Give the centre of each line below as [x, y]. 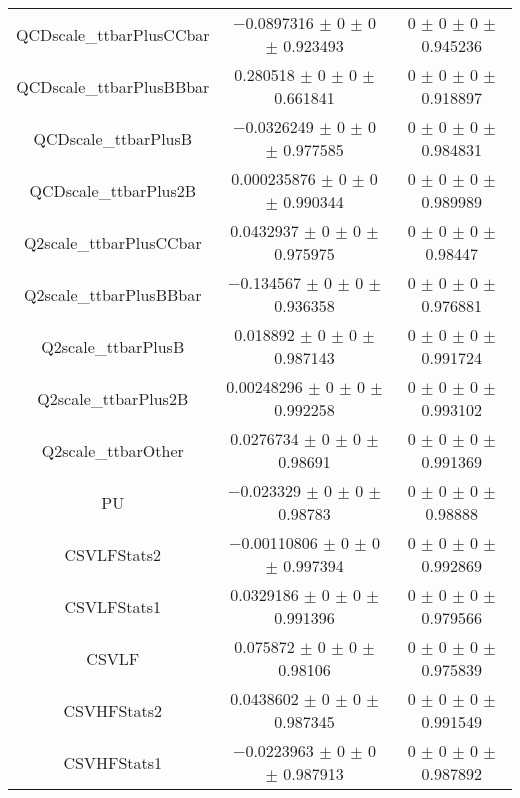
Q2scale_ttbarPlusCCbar [112, 242]
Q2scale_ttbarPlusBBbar [113, 294]
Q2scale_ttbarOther [112, 450]
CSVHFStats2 [113, 710]
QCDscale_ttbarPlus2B [113, 190]
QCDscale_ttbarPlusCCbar [113, 34]
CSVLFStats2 [113, 554]
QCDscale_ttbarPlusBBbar [113, 86]
